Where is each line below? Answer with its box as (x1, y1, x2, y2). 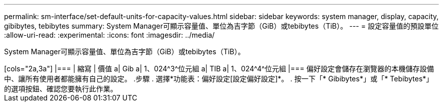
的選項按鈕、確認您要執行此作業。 (4, 84, 117, 93)
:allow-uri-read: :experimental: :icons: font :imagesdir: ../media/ (4, 31, 215, 39)
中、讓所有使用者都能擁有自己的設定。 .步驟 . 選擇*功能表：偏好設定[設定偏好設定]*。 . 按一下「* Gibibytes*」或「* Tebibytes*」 (4, 74, 433, 83)
